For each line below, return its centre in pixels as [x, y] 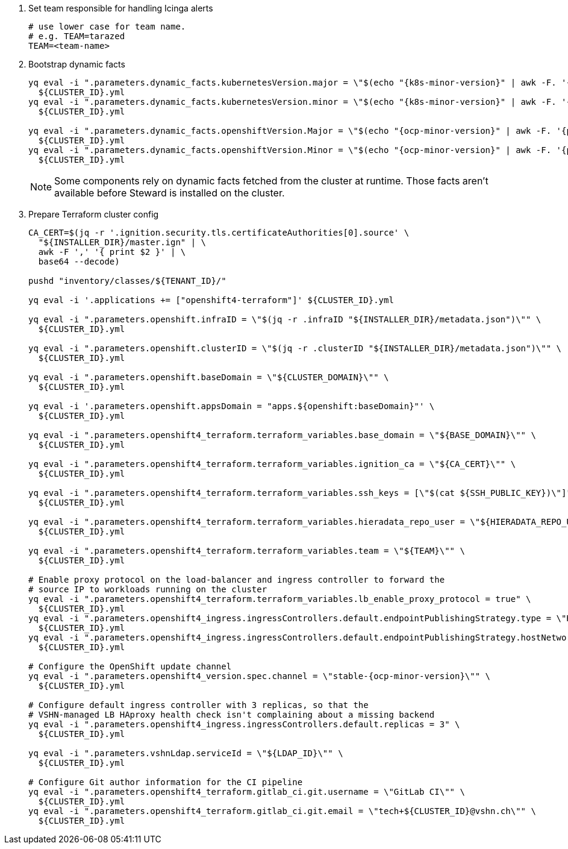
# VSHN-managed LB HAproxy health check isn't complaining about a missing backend [232, 715]
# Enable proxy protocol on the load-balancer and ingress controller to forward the [237, 580]
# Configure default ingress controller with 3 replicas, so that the [198, 705]
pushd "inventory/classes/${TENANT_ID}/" [127, 281]
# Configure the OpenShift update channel [130, 666]
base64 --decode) [79, 262]
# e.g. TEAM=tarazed [77, 36]
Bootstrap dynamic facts [77, 64]
